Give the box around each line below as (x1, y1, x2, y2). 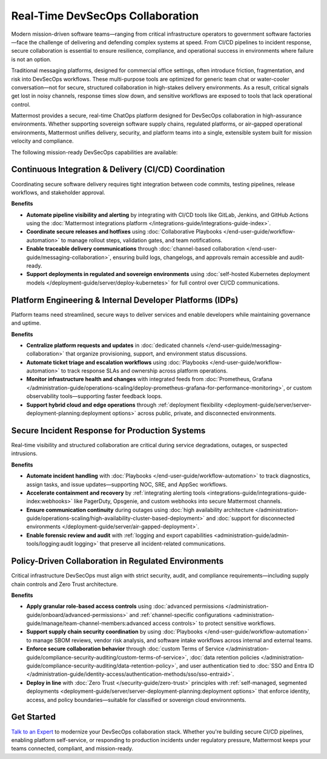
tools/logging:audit (26, 540, 73, 547)
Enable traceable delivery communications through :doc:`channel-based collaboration (26, 245, 245, 252)
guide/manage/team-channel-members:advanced (26, 619, 151, 627)
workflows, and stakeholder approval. (11, 189, 105, 196)
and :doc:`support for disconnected (206, 514, 295, 522)
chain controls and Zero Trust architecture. (11, 580, 118, 588)
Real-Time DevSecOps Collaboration (11, 9, 199, 22)
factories (288, 30, 311, 38)
